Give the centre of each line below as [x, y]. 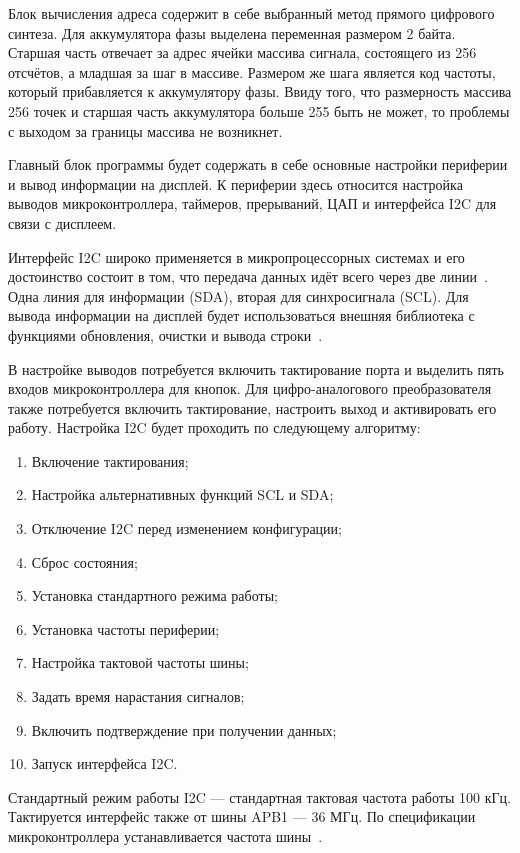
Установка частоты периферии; [125, 628]
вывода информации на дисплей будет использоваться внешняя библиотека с [241, 315]
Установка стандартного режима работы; [154, 595]
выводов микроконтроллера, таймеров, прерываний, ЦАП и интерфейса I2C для [252, 203]
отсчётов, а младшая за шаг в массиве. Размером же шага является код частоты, [252, 71]
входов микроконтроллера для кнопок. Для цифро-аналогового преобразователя [250, 388]
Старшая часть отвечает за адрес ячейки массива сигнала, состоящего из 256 [242, 52]
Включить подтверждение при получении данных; [184, 729]
